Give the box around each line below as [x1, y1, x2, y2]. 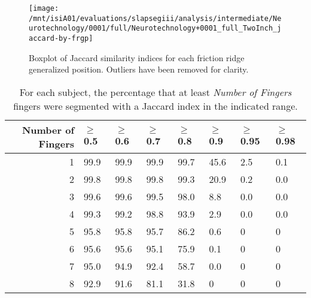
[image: [29, 4, 59, 13]
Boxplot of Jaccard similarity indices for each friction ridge [29, 51, 245, 64]
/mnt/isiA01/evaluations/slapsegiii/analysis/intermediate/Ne [29, 14, 282, 23]
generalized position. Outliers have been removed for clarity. [29, 63, 249, 76]
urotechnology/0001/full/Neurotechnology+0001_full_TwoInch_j [29, 24, 282, 33]
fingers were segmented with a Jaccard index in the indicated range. [13, 98, 298, 113]
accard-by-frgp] [29, 34, 93, 43]
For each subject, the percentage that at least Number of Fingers [19, 85, 292, 99]
